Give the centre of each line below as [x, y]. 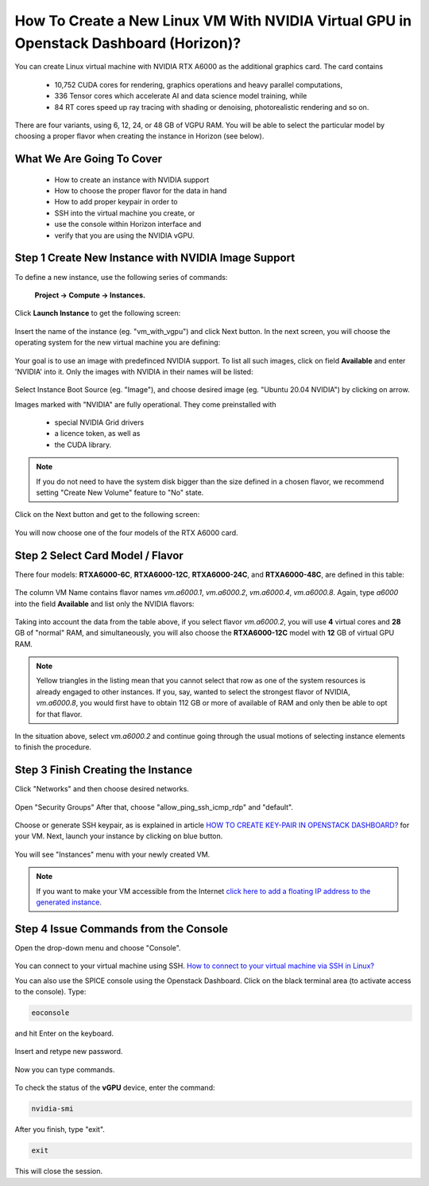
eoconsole [50, 1013]
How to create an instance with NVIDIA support [132, 180]
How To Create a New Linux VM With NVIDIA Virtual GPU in [213, 21]
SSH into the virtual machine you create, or [125, 213]
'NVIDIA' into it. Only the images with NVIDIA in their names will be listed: [134, 371]
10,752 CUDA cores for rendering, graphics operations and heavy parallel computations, [199, 84]
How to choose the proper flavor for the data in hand [141, 191]
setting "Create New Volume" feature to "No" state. [120, 492]
